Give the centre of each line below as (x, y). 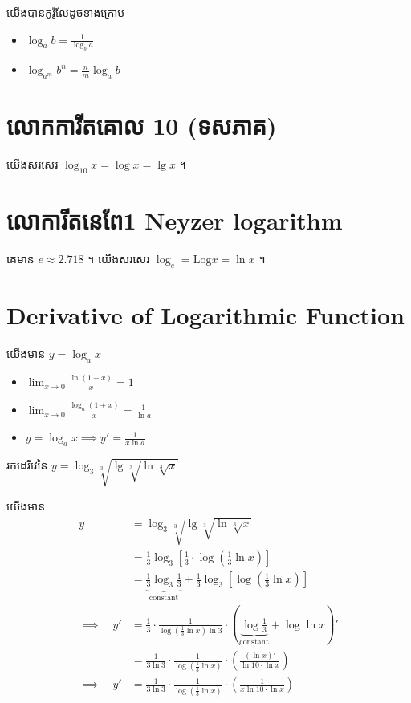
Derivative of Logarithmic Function (205, 315)
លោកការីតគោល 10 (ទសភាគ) (142, 126)
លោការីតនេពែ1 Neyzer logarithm (175, 220)
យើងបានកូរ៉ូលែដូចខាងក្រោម (66, 12)
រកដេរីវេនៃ (27, 464)
